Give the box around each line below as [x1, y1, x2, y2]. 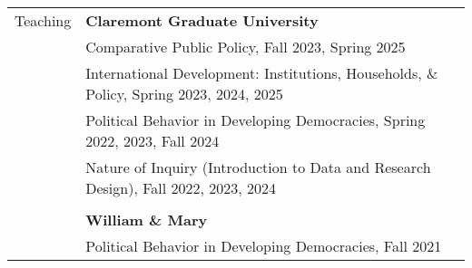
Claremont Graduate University [85, 10, 319, 31]
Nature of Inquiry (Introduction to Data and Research [85, 157, 431, 177]
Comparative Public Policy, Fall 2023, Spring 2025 [85, 36, 406, 57]
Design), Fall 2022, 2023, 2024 [85, 177, 277, 198]
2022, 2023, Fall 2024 [85, 130, 220, 151]
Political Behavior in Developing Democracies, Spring [85, 110, 426, 130]
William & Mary [85, 209, 208, 230]
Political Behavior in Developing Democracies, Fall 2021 [85, 235, 442, 256]
